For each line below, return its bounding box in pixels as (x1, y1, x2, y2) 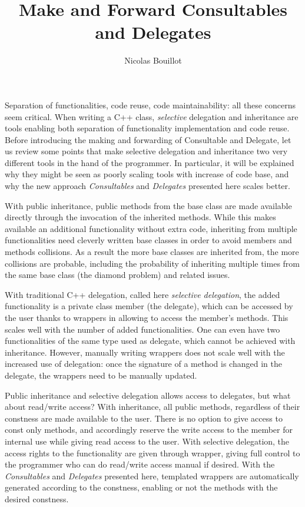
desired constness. (5, 492, 69, 505)
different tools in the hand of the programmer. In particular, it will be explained (5, 156, 294, 168)
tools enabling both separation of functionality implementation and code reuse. (5, 122, 290, 134)
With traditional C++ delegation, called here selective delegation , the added (5, 288, 280, 300)
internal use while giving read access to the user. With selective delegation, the (5, 435, 290, 447)
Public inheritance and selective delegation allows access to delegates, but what (5, 389, 291, 401)
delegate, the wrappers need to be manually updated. (5, 369, 197, 381)
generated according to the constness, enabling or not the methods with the (5, 481, 278, 493)
